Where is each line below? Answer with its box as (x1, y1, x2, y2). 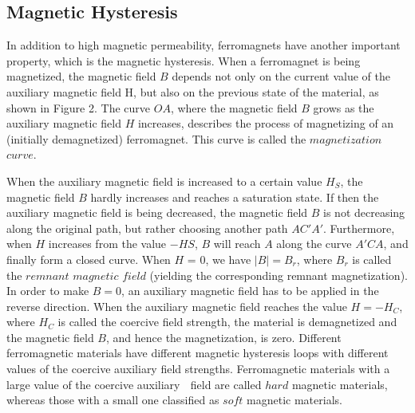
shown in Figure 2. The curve (6, 99, 151, 116)
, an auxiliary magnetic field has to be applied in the (121, 282, 379, 299)
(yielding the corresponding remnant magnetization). (149, 266, 408, 283)
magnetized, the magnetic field (6, 68, 156, 85)
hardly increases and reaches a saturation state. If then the (90, 188, 379, 205)
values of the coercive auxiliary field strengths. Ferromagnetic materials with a (6, 360, 390, 377)
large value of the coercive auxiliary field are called (6, 376, 262, 392)
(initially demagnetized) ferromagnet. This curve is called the (6, 130, 306, 147)
